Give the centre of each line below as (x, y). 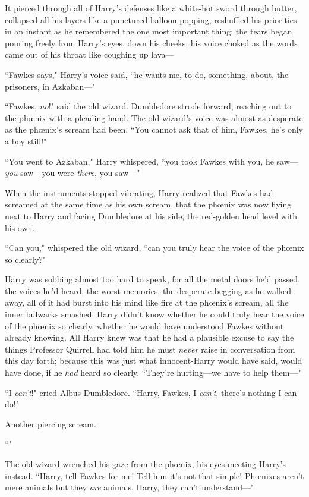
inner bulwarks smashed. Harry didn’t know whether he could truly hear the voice (154, 314)
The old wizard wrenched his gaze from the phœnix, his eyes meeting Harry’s (145, 464)
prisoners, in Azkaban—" (50, 86)
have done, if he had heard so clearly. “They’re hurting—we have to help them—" (153, 372)
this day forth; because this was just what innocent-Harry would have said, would (154, 361)
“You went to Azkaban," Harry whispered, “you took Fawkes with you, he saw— (152, 161)
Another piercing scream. (51, 424)
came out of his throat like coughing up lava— (89, 54)
